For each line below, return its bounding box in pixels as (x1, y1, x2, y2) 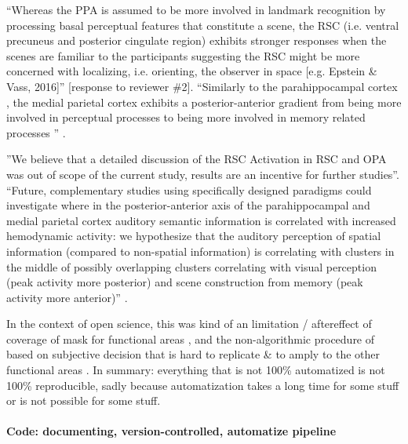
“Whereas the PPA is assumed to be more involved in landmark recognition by (6, 2, 386, 17)
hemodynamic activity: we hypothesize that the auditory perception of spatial (6, 227, 381, 244)
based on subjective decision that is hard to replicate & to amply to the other (6, 346, 381, 362)
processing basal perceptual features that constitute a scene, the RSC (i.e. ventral (6, 16, 399, 33)
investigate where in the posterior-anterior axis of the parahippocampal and (6, 197, 370, 213)
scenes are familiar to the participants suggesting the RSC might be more (6, 47, 360, 64)
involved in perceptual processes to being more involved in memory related (6, 109, 366, 126)
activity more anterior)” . (6, 289, 128, 305)
